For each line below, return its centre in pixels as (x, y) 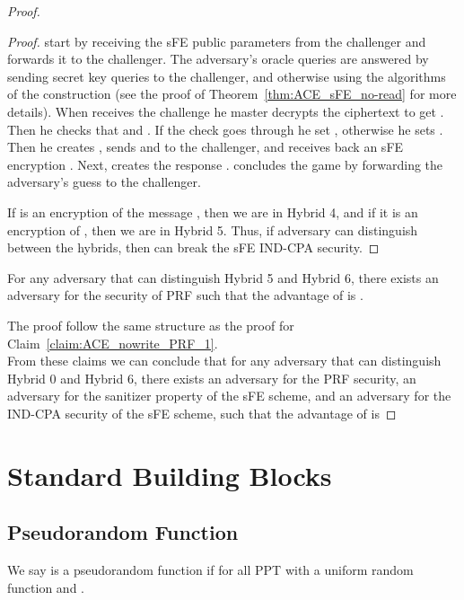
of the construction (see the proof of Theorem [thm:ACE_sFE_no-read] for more (232, 94)
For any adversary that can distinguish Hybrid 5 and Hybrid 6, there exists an (223, 277)
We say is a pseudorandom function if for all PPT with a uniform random (210, 570)
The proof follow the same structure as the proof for (151, 325)
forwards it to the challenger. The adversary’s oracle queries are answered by (218, 59)
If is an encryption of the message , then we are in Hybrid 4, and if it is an (213, 212)
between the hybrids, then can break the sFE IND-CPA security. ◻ (193, 247)
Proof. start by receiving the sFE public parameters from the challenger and (217, 41)
